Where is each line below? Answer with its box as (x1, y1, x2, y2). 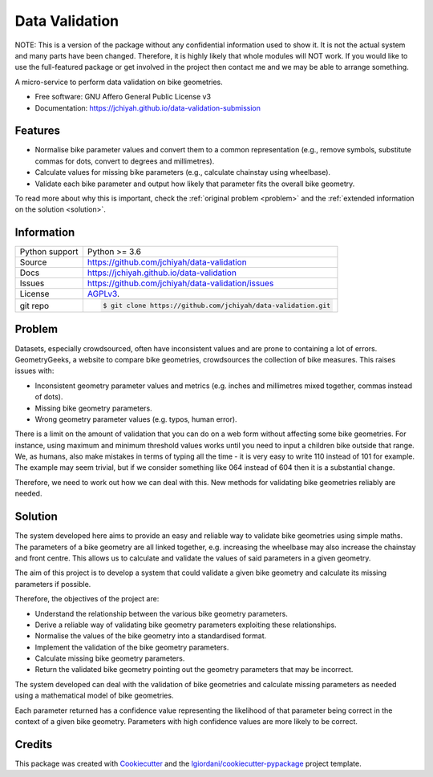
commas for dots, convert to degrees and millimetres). (34, 156, 215, 166)
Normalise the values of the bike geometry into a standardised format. (34, 631, 267, 641)
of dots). (34, 392, 63, 402)
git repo (19, 300, 50, 311)
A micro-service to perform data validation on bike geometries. (14, 77, 224, 87)
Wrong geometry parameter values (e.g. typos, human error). (34, 414, 237, 424)
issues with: (14, 366, 55, 376)
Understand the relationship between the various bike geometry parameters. (34, 609, 288, 618)
